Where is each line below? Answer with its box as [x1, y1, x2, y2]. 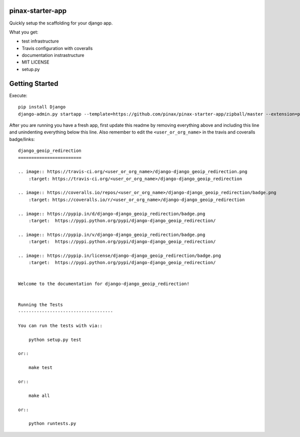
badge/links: [9, 136, 35, 142]
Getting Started [9, 79, 58, 87]
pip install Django [18, 104, 66, 110]
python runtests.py [28, 420, 76, 426]
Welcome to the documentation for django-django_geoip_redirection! [18, 280, 189, 286]
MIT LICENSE [21, 59, 49, 65]
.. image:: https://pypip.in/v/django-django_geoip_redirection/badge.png [18, 231, 205, 237]
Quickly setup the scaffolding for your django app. [9, 20, 113, 26]
